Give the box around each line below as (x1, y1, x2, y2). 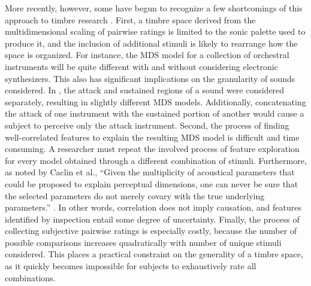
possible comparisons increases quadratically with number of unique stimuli (5, 236, 282, 248)
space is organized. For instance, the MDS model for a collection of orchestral (5, 48, 289, 61)
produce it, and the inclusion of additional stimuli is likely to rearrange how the (5, 36, 298, 49)
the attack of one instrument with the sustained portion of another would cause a (5, 107, 304, 120)
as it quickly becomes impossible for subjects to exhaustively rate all (5, 260, 256, 272)
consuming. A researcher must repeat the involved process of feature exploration (5, 142, 300, 155)
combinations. (5, 271, 56, 284)
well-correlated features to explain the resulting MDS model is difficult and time (5, 130, 300, 143)
